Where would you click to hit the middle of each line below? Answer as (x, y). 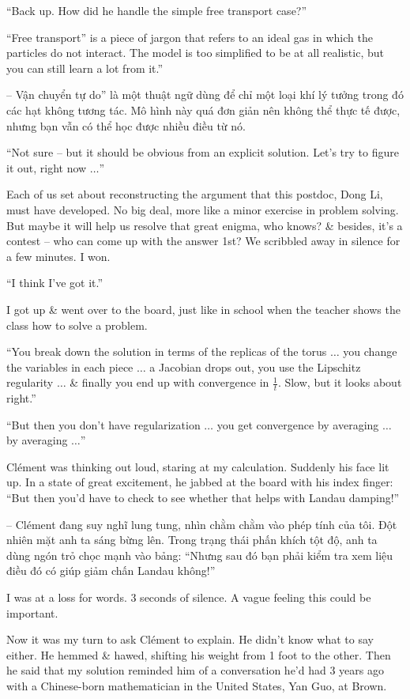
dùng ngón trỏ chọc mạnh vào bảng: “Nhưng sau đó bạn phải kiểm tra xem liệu (200, 555)
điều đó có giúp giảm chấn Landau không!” (111, 571)
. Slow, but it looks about (340, 382)
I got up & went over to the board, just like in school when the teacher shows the (203, 309)
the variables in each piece (70, 367)
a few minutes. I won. (58, 256)
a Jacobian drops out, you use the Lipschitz (255, 367)
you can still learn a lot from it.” (85, 68)
